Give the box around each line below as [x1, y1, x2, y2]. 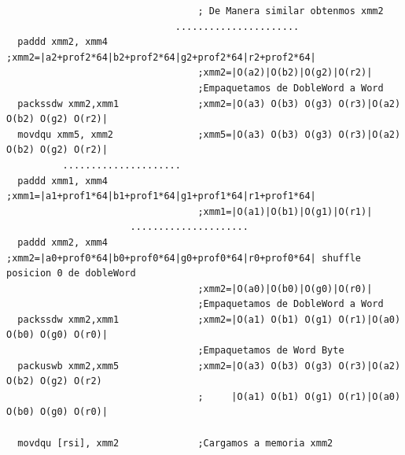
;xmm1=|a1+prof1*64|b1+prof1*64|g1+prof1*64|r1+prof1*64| [6, 191, 316, 202]
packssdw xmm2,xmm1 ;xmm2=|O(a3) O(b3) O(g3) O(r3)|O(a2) [17, 98, 401, 109]
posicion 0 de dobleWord [6, 268, 136, 279]
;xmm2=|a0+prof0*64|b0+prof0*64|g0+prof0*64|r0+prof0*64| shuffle [6, 252, 362, 264]
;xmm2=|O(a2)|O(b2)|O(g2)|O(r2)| [197, 67, 373, 79]
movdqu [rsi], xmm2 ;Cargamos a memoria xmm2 [17, 437, 333, 449]
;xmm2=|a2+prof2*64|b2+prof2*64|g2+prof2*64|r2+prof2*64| [6, 51, 316, 63]
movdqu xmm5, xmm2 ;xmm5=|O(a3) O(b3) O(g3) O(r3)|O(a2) [17, 128, 401, 140]
